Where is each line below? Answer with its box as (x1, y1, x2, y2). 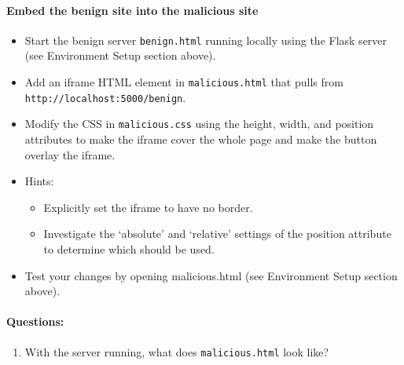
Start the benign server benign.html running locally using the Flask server (24, 31, 387, 48)
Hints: (24, 173, 54, 189)
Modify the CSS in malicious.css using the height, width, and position (24, 115, 374, 132)
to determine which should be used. (43, 240, 215, 257)
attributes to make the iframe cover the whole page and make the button (24, 131, 377, 148)
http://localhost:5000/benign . (24, 89, 186, 105)
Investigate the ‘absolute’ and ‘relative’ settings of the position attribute (43, 225, 391, 242)
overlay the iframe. (24, 146, 116, 162)
